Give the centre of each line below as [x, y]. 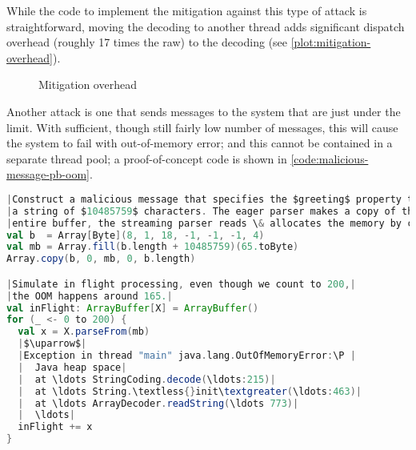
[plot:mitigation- [331, 42]
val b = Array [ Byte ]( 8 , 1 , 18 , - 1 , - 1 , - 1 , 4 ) [136, 235]
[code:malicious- [330, 158]
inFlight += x [55, 427]
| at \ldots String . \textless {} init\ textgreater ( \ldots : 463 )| [190, 391]
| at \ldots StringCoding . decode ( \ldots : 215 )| [147, 379]
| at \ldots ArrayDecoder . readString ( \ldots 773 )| [158, 403]
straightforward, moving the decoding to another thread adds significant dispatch [206, 26]
